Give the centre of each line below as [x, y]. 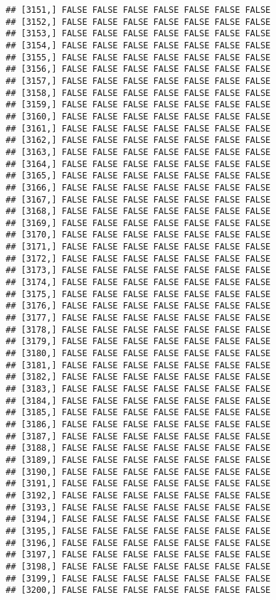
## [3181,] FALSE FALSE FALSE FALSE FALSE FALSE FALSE [138, 365]
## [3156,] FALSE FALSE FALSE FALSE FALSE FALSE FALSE [138, 69]
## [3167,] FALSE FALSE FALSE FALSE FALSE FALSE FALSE [138, 199]
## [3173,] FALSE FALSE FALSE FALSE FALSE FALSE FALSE [138, 270]
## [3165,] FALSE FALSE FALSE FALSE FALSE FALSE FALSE [138, 176]
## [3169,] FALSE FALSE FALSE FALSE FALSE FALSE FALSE [138, 223]
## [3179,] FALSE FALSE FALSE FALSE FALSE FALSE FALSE [138, 342]
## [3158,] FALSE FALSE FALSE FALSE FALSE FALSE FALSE [138, 93]
